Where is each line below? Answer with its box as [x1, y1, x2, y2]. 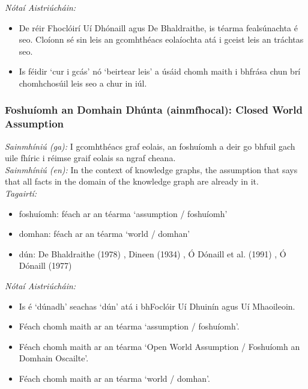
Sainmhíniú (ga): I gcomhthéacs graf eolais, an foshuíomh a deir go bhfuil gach [5, 139, 295, 152]
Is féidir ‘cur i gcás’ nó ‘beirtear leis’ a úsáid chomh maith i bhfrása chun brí [19, 65, 301, 78]
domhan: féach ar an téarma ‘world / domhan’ [19, 227, 190, 240]
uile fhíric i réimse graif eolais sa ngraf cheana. [5, 152, 176, 164]
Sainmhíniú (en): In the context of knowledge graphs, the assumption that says [5, 163, 298, 176]
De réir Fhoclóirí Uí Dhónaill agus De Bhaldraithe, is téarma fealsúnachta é [19, 21, 298, 34]
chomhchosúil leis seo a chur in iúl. [19, 76, 147, 89]
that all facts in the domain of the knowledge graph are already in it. [5, 175, 259, 188]
